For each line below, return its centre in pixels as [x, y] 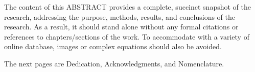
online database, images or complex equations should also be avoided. [113, 46]
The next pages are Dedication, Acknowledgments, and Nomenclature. [114, 63]
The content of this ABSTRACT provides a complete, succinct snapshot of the [127, 7]
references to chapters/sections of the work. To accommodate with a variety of [127, 36]
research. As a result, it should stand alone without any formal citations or [121, 27]
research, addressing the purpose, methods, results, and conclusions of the [120, 16]
